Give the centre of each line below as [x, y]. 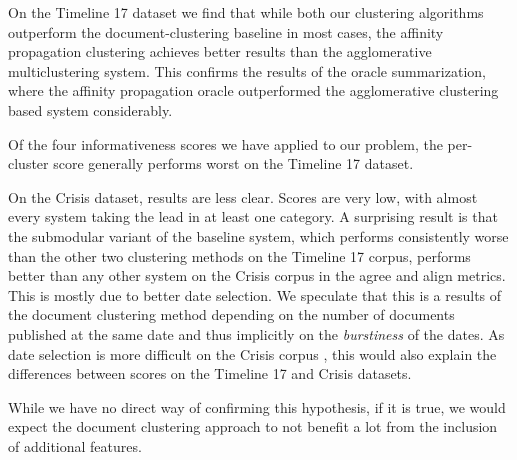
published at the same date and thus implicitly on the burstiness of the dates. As [256, 333]
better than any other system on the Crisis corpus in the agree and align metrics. [257, 275]
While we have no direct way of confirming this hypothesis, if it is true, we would [257, 406]
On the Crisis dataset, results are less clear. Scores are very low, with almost [243, 196]
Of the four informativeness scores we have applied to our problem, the [225, 143]
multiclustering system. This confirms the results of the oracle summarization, [247, 70]
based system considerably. [90, 109]
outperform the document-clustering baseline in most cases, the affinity [226, 31]
